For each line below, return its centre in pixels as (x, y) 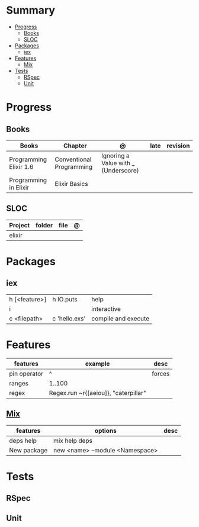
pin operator (26, 374)
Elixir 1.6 (21, 166)
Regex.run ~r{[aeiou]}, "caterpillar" (97, 393)
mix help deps (73, 441)
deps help (23, 441)
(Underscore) (120, 171)
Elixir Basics (71, 184)
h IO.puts (65, 299)
